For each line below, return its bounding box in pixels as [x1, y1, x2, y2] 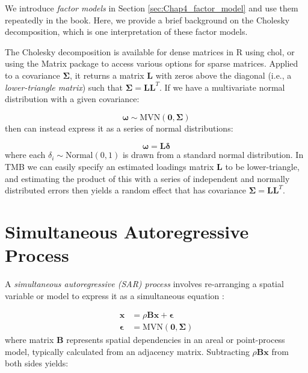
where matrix [5, 333, 54, 346]
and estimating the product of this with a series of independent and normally [5, 172, 290, 184]
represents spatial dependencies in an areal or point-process [66, 333, 285, 346]
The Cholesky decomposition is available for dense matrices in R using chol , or [5, 45, 295, 58]
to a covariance [5, 68, 60, 81]
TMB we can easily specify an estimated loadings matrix [5, 160, 214, 172]
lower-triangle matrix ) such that [5, 80, 123, 93]
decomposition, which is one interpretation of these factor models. [5, 25, 248, 38]
